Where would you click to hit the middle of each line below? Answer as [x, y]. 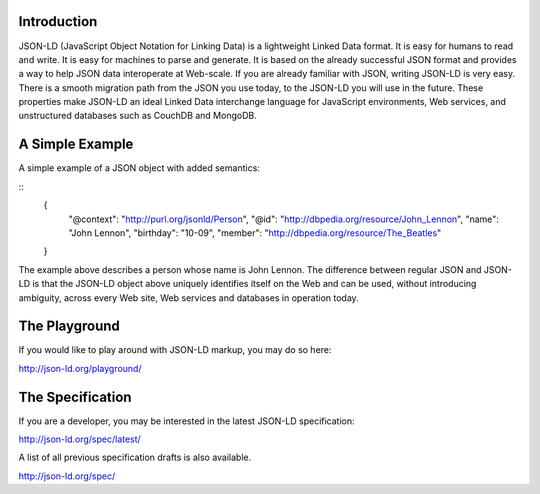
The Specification [75, 396]
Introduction [58, 21]
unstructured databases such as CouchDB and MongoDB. [137, 116]
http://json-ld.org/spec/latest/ [80, 439]
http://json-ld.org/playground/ [80, 368]
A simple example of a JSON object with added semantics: [139, 168]
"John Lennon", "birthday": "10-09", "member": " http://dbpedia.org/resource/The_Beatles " [255, 232]
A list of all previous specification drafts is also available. [135, 457]
